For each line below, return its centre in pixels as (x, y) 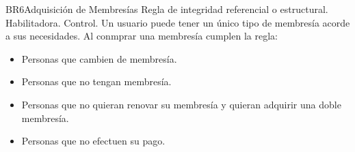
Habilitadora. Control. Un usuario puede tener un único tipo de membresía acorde (178, 22)
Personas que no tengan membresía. (96, 81)
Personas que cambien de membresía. (99, 58)
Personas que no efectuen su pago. (93, 141)
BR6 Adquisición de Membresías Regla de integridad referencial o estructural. (167, 9)
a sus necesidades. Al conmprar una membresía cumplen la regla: (142, 36)
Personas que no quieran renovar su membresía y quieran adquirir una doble (181, 104)
